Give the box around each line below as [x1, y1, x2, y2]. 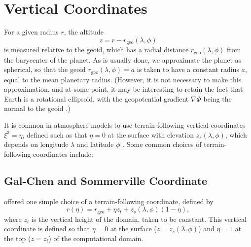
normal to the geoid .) [4, 103, 71, 113]
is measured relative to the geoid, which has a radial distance [4, 44, 189, 55]
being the [203, 93, 232, 104]
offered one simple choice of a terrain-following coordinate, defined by [4, 196, 214, 206]
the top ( [4, 233, 31, 243]
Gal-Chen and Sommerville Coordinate [4, 173, 208, 188]
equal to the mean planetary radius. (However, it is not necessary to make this [4, 74, 242, 84]
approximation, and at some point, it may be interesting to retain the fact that [4, 84, 243, 94]
